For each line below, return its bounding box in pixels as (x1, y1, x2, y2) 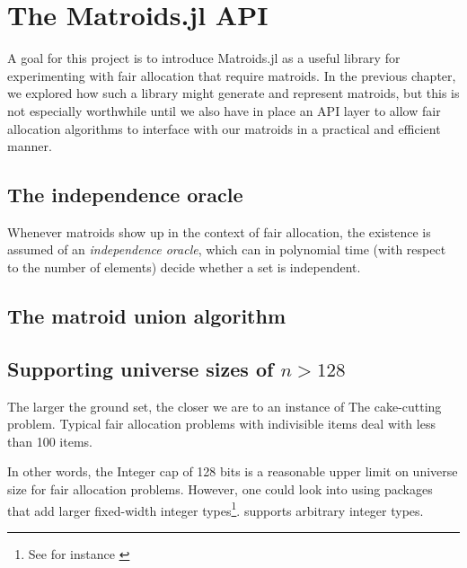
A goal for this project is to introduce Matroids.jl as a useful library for (7, 49, 401, 67)
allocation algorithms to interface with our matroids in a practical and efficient (7, 119, 441, 138)
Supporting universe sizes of (7, 354, 274, 382)
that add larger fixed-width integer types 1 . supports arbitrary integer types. (7, 498, 424, 519)
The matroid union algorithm (7, 302, 286, 330)
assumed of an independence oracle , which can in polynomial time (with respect (7, 240, 446, 259)
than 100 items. (7, 431, 93, 450)
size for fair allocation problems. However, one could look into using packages (7, 480, 433, 499)
